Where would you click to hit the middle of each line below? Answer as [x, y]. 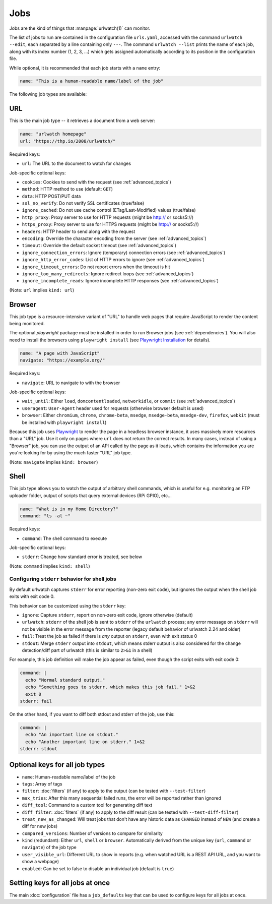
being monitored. [27, 324]
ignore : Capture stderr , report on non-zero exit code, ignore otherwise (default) [108, 615]
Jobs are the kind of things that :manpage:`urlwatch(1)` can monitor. [80, 28]
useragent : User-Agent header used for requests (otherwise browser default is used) [113, 408]
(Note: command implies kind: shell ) [50, 566]
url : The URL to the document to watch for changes [76, 163]
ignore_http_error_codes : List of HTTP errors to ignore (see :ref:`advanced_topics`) [113, 260]
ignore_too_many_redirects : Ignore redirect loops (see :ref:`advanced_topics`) [108, 274]
